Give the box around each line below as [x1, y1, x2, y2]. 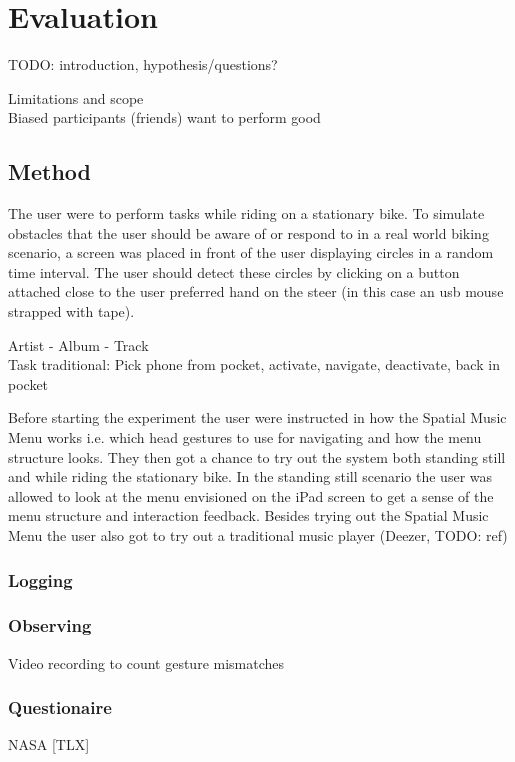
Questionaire [8, 695, 112, 720]
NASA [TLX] [8, 734, 90, 755]
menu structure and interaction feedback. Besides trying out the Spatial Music [8, 505, 489, 526]
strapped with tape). [8, 301, 135, 322]
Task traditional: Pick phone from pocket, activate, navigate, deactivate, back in [8, 354, 500, 375]
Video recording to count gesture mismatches [8, 652, 285, 673]
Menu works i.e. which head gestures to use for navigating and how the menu [8, 427, 482, 448]
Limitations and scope [8, 87, 144, 108]
